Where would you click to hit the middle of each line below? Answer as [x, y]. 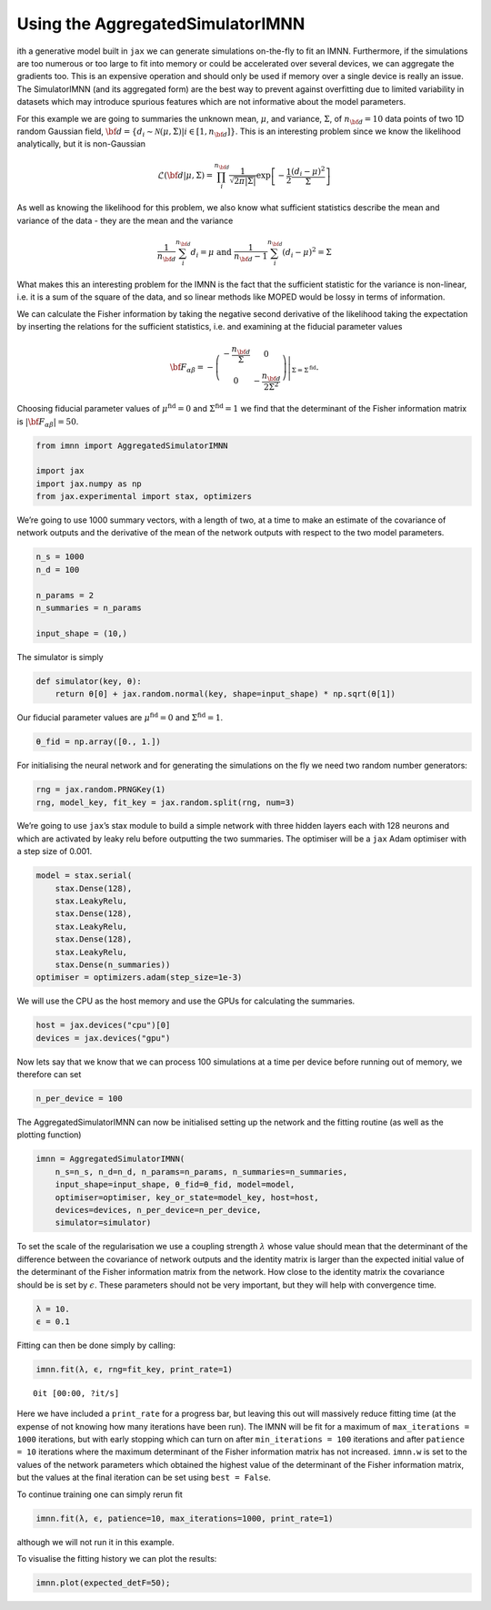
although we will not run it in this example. [95, 1542]
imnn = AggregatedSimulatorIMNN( [110, 1159]
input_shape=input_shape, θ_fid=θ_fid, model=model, [175, 1185]
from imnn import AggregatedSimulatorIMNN [132, 445]
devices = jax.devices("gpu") [103, 1038]
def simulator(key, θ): [89, 681]
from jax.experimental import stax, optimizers [144, 497]
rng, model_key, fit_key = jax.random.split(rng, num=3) [165, 802]
